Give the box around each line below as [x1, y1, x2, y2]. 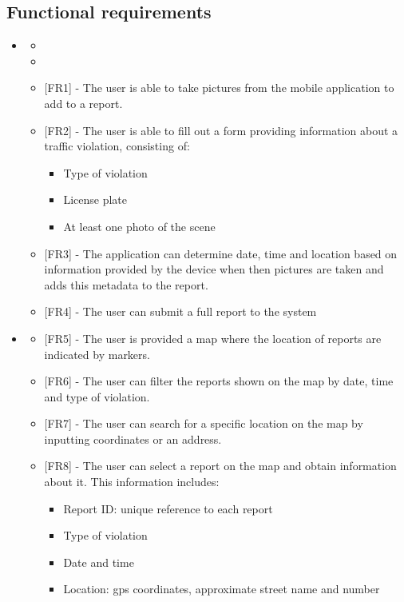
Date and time [63, 553, 134, 570]
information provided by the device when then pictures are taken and [44, 261, 384, 277]
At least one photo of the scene [63, 217, 216, 234]
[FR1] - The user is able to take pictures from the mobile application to [44, 79, 394, 96]
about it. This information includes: [44, 473, 220, 490]
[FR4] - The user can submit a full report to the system [44, 303, 317, 320]
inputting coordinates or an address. [44, 430, 222, 447]
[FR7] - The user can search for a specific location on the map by [44, 415, 363, 432]
